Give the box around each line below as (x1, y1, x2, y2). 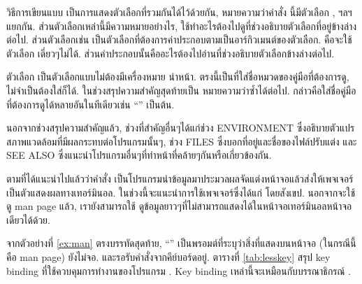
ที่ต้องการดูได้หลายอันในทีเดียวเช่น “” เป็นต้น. (6, 97, 175, 111)
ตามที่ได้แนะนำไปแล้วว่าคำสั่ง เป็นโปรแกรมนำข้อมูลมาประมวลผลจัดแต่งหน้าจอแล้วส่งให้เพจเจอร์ (6, 171, 354, 185)
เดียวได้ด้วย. (6, 212, 50, 227)
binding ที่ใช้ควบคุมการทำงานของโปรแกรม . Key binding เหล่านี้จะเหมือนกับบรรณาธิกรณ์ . (6, 263, 352, 278)
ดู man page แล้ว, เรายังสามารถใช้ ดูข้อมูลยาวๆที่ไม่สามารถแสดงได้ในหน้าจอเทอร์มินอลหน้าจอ (6, 199, 352, 213)
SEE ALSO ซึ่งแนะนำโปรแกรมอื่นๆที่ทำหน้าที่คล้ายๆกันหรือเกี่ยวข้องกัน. (6, 148, 272, 162)
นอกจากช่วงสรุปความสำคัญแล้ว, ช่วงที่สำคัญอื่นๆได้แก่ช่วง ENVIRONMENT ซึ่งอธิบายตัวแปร (6, 120, 355, 135)
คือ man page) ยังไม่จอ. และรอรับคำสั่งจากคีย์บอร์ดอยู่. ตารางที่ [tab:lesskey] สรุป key (6, 249, 331, 264)
